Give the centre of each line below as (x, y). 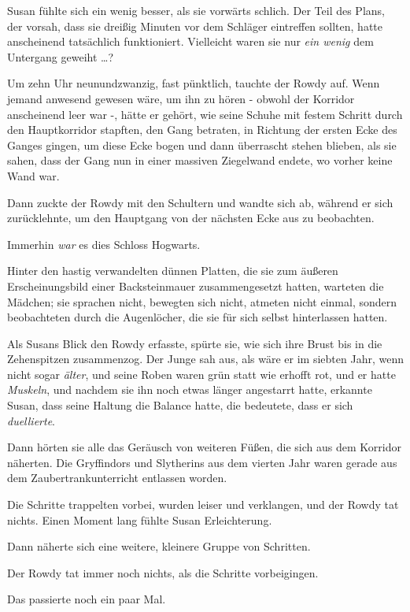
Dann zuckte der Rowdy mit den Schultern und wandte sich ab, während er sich (200, 202)
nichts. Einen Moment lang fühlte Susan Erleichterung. (140, 519)
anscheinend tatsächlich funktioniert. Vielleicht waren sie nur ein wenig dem (190, 41)
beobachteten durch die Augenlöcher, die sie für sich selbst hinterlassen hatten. (198, 317)
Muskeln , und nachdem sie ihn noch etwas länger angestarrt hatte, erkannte (190, 389)
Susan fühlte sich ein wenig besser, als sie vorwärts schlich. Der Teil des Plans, (196, 10)
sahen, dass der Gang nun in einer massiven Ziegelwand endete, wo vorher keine (200, 160)
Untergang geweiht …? (61, 56)
